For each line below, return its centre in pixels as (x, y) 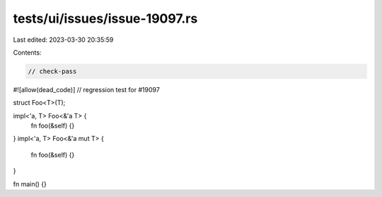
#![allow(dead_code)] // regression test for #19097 (87, 89)
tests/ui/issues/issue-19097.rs (105, 18)
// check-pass (52, 71)
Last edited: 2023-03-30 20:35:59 (63, 40)
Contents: (27, 52)
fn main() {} (30, 184)
